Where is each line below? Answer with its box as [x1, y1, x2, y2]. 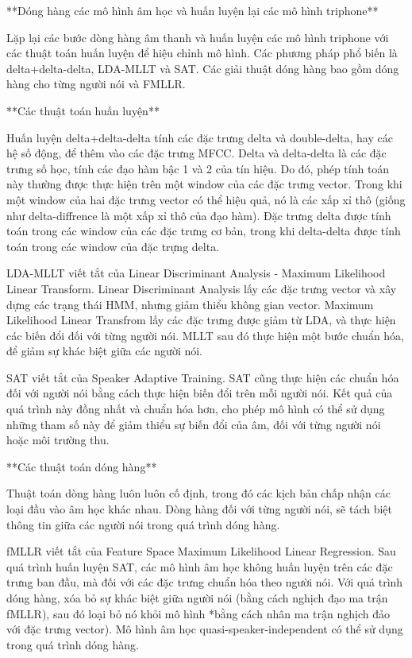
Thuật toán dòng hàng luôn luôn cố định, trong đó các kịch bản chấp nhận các [6, 485, 391, 501]
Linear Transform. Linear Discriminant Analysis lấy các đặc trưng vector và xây [6, 280, 397, 296]
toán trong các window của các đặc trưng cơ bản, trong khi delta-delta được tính [6, 223, 401, 239]
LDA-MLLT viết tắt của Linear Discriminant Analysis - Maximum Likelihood [6, 265, 386, 281]
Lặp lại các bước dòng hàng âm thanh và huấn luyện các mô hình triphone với [6, 29, 389, 45]
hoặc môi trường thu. [6, 432, 110, 448]
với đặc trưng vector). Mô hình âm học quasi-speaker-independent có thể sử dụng [6, 621, 403, 637]
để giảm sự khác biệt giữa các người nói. [6, 343, 203, 359]
